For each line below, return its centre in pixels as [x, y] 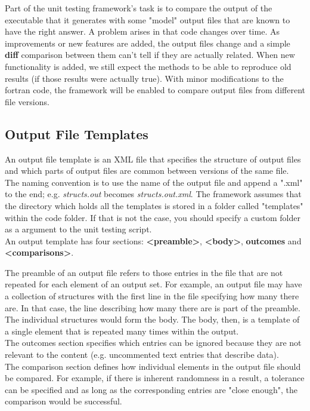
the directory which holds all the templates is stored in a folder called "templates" [154, 205]
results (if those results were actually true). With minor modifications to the [144, 78]
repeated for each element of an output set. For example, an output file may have [154, 284]
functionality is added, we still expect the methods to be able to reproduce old [148, 66]
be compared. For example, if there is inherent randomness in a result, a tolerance [155, 378]
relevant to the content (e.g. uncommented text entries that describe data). [142, 355]
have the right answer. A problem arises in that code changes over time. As [142, 31]
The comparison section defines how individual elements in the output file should [153, 366]
